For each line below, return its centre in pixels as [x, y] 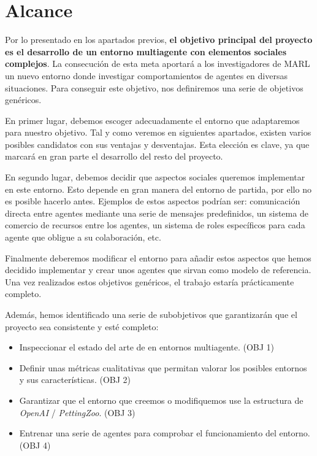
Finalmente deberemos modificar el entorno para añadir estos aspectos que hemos [158, 257]
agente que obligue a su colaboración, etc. [83, 237]
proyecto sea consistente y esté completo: [82, 326]
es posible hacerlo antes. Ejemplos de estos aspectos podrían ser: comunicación [153, 201]
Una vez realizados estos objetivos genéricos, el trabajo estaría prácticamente [150, 281]
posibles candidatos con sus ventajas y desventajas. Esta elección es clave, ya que [157, 144]
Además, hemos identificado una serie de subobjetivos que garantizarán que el [151, 314]
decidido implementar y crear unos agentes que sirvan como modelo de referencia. [158, 270]
